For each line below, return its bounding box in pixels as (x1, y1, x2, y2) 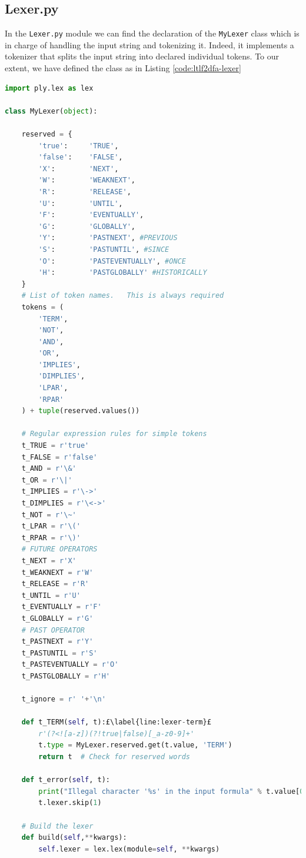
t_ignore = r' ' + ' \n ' (21, 695, 106, 704)
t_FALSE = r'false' (21, 453, 98, 461)
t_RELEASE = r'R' (21, 580, 89, 588)
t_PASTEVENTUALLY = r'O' (21, 660, 119, 669)
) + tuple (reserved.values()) (21, 407, 140, 415)
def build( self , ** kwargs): (21, 833, 127, 842)
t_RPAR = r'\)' (21, 533, 81, 542)
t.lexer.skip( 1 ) (38, 799, 102, 807)
